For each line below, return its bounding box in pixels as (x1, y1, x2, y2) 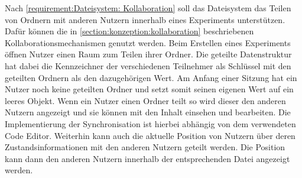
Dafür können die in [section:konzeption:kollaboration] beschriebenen (5, 25, 254, 37)
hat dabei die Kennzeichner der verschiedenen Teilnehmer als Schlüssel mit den (5, 59, 291, 72)
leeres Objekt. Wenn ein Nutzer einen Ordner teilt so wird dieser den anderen (5, 94, 286, 106)
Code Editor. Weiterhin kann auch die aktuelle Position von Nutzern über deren (5, 129, 295, 141)
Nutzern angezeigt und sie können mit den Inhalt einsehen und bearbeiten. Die (5, 106, 291, 118)
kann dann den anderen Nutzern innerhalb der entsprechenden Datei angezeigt (5, 152, 290, 164)
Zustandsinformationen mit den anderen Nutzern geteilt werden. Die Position (5, 141, 285, 153)
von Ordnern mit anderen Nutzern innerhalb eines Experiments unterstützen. (5, 13, 285, 25)
